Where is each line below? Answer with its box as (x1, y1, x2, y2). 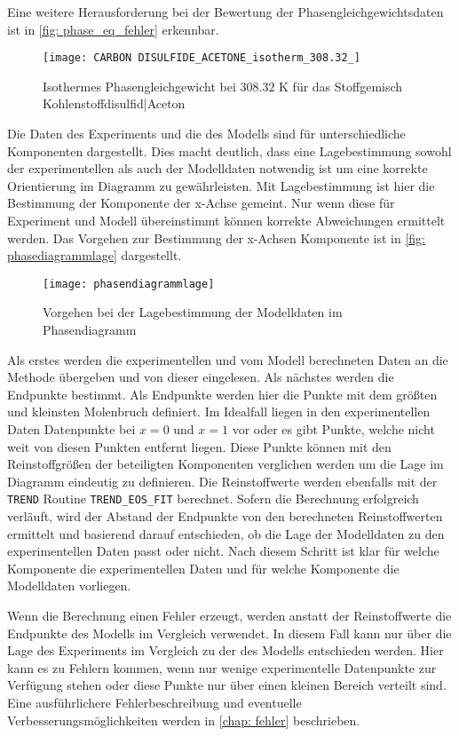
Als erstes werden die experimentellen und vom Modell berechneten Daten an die (7, 350, 448, 368)
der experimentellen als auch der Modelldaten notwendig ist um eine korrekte (7, 159, 428, 178)
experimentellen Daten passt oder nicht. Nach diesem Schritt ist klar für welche (7, 542, 439, 560)
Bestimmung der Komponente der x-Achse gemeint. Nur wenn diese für (7, 194, 395, 212)
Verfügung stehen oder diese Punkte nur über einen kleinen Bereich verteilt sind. (7, 676, 447, 694)
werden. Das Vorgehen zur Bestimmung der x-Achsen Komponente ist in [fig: (7, 228, 425, 247)
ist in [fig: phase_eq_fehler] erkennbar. (7, 20, 219, 38)
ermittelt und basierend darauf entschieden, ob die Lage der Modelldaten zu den (7, 524, 445, 542)
